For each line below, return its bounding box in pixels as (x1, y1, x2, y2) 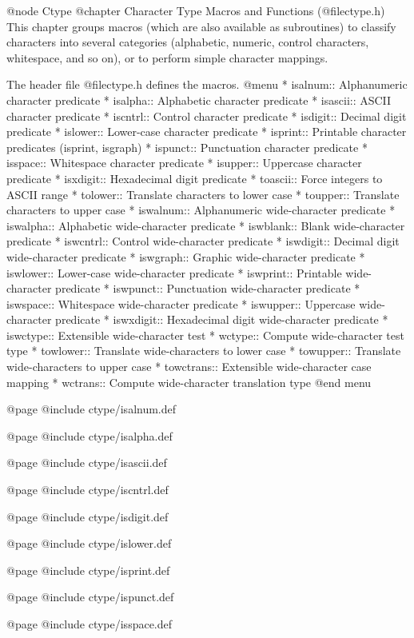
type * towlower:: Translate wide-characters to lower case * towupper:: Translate (6, 342, 401, 359)
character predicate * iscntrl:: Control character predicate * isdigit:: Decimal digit (6, 107, 407, 124)
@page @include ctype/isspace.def (6, 616, 173, 632)
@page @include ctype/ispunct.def (6, 588, 174, 605)
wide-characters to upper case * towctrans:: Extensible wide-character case (6, 358, 372, 375)
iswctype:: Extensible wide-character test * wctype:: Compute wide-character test (6, 326, 404, 343)
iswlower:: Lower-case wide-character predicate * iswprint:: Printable (6, 264, 342, 281)
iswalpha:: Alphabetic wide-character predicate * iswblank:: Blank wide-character (6, 217, 405, 233)
